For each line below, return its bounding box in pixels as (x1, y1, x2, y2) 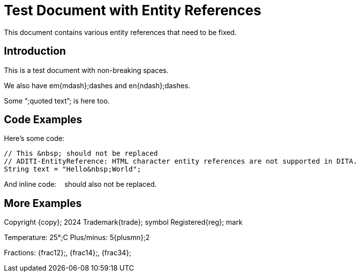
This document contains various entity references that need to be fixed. (4, 28, 237, 36)
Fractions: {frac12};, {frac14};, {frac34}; (4, 248, 132, 257)
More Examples (4, 197, 82, 209)
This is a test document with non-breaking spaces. (4, 66, 169, 74)
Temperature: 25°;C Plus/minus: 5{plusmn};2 (4, 233, 150, 242)
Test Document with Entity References (4, 2, 261, 19)
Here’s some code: (4, 134, 65, 143)
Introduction (4, 45, 66, 58)
